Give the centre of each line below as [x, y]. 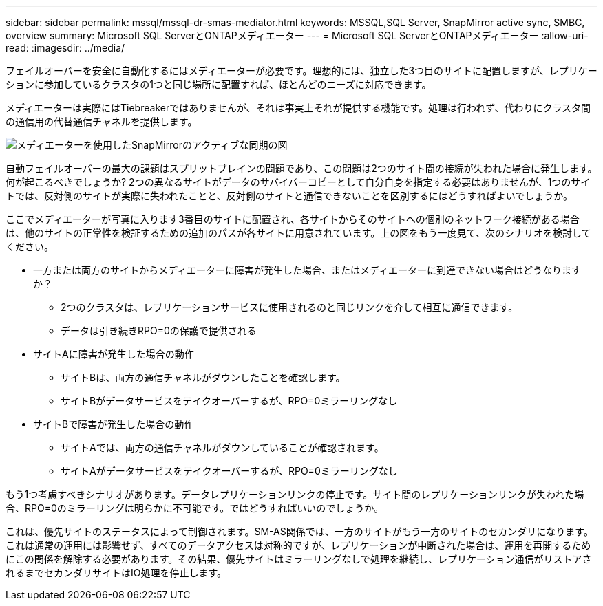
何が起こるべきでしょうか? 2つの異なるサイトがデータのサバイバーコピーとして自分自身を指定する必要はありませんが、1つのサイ [298, 182]
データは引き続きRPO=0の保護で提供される [159, 331]
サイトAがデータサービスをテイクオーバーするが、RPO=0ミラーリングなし [229, 471]
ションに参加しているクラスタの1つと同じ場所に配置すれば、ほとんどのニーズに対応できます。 [219, 84]
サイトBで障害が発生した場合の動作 [114, 424]
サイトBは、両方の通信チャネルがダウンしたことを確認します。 [203, 377]
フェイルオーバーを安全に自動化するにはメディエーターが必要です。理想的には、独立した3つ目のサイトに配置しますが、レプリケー [301, 71]
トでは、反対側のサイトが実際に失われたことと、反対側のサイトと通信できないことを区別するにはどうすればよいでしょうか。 [289, 196]
